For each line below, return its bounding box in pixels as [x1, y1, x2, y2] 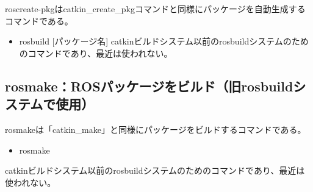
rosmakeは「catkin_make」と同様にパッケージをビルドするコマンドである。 [5, 123, 306, 135]
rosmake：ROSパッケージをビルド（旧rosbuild [5, 76, 293, 95]
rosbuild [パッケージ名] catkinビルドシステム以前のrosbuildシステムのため [19, 35, 309, 48]
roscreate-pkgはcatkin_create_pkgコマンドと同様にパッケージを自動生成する [5, 2, 306, 15]
